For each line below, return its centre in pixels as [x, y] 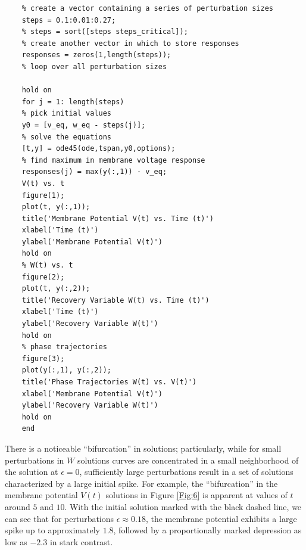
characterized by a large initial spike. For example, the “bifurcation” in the [141, 483]
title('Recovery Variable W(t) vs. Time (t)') [115, 300]
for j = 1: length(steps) [73, 102]
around [18, 506]
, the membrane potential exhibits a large [221, 518]
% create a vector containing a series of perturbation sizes [148, 8]
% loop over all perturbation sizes [94, 66]
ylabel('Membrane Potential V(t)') [92, 242]
